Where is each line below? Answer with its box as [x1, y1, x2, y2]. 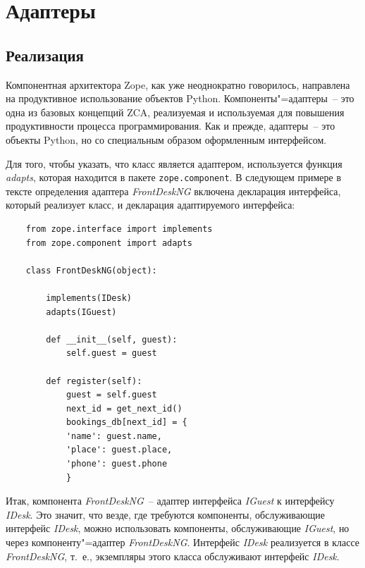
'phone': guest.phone [66, 459, 168, 469]
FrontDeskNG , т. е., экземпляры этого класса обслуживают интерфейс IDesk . [6, 548, 340, 563]
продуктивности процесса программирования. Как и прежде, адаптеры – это [6, 118, 335, 133]
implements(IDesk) [46, 292, 132, 303]
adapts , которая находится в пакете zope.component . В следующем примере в [6, 170, 342, 185]
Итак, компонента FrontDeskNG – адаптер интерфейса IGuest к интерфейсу [6, 493, 335, 508]
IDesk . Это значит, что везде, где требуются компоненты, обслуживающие [6, 507, 325, 521]
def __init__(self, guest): [46, 334, 178, 345]
